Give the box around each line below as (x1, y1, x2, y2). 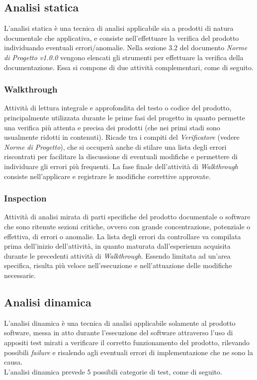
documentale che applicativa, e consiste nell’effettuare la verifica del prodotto (4, 32, 239, 43)
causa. (4, 357, 23, 367)
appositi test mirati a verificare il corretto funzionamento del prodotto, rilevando (4, 337, 250, 347)
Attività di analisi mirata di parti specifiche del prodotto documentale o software (4, 211, 251, 222)
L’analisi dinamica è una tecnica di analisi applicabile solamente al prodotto (4, 317, 236, 328)
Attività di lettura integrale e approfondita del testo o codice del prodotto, (4, 102, 232, 113)
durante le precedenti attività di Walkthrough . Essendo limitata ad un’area (4, 250, 231, 261)
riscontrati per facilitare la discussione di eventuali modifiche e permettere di (4, 151, 238, 162)
